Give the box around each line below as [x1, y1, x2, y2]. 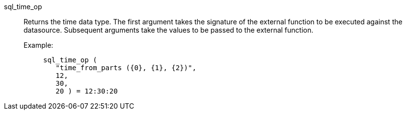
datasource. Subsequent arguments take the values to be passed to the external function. [24, 26, 314, 34]
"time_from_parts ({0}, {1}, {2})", [55, 64, 196, 72]
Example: [24, 41, 54, 49]
